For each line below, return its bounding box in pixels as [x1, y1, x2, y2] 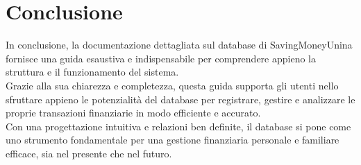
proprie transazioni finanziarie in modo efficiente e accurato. [6, 105, 261, 120]
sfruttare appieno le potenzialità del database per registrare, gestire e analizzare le [6, 92, 355, 106]
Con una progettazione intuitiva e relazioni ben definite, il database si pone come [6, 119, 351, 133]
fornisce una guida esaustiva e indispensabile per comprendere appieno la [6, 51, 317, 65]
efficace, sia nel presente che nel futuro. [6, 146, 172, 160]
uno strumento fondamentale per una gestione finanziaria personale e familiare [6, 132, 339, 147]
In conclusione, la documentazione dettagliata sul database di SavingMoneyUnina [6, 37, 353, 52]
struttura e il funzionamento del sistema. [6, 64, 179, 79]
